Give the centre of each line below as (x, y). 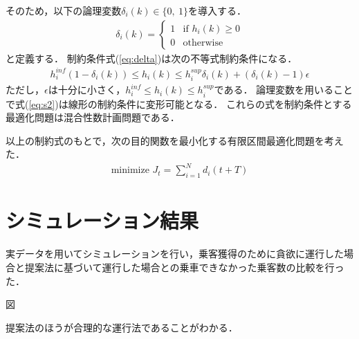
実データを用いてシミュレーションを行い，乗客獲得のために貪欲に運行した (175, 254)
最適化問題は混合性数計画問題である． (93, 117)
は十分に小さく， (87, 90)
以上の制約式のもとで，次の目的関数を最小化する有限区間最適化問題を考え (175, 140)
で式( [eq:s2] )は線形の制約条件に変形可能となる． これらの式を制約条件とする (179, 103)
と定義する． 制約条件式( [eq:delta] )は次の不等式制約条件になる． (151, 58)
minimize (130, 171)
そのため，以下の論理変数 (64, 10)
